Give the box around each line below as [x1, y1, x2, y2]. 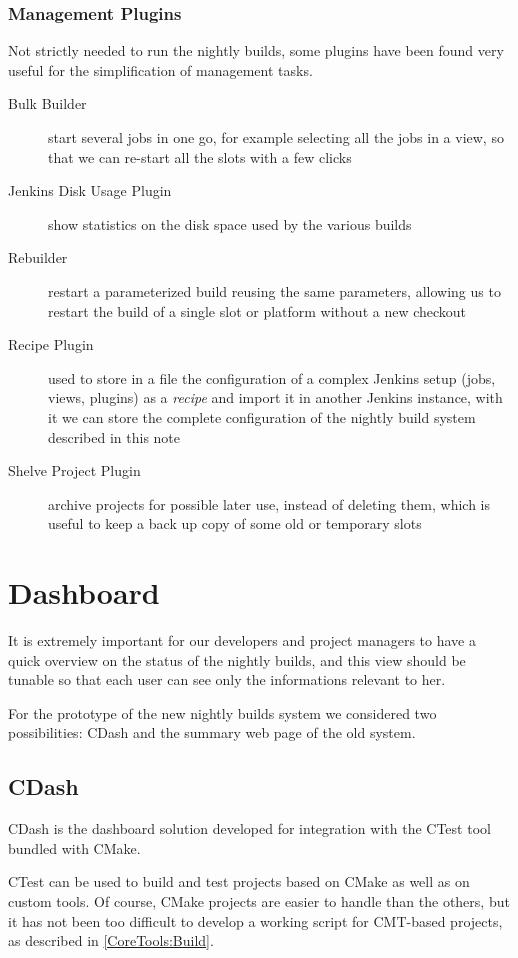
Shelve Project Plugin [8, 460, 141, 481]
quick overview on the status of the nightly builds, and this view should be [8, 649, 466, 670]
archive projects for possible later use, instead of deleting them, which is [48, 493, 490, 514]
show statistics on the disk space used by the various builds [48, 213, 412, 234]
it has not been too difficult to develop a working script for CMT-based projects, [8, 910, 503, 931]
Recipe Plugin [8, 334, 94, 355]
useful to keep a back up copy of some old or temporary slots [48, 513, 422, 534]
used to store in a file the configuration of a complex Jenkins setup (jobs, [48, 367, 496, 388]
